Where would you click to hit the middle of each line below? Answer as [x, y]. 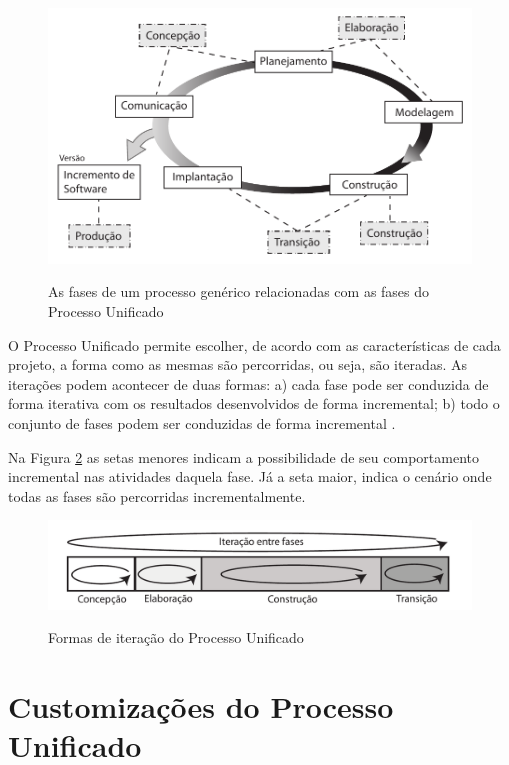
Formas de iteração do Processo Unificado [176, 637]
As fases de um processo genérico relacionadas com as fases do [239, 291]
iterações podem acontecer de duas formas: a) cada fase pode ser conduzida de [248, 383]
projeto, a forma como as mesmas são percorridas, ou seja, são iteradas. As [237, 364]
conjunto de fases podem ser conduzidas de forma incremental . [202, 422]
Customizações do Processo [201, 706]
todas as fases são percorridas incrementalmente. [157, 495]
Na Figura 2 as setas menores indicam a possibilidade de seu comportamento [243, 456]
